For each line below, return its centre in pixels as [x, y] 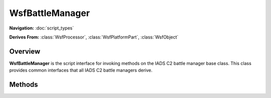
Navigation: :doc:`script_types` [42, 28]
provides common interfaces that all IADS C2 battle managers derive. [81, 70]
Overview [25, 51]
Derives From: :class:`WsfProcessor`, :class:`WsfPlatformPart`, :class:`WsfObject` [94, 37]
